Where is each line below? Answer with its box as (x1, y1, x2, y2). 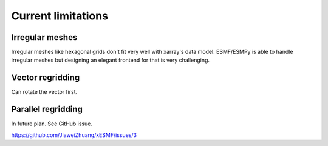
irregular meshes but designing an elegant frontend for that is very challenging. (11, 56, 210, 64)
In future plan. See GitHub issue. (11, 120, 92, 127)
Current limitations (11, 9, 109, 22)
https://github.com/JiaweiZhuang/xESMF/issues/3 (11, 131, 137, 139)
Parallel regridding (11, 104, 83, 114)
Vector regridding (11, 73, 80, 83)
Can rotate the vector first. (11, 88, 78, 96)
